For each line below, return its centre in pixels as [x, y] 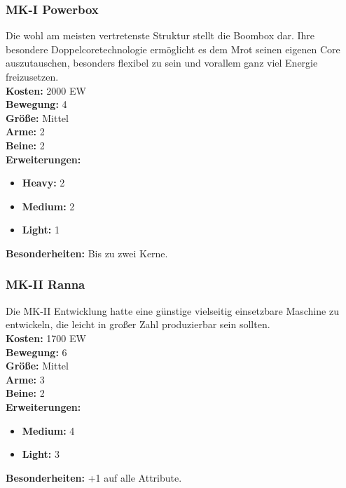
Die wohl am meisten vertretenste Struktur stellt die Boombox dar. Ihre [160, 35]
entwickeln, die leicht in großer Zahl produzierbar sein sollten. [138, 324]
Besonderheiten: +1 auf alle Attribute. [94, 477]
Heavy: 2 [43, 183]
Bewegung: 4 [36, 104]
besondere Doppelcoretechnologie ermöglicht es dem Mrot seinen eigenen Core [173, 49]
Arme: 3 [25, 379]
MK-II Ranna [46, 284]
